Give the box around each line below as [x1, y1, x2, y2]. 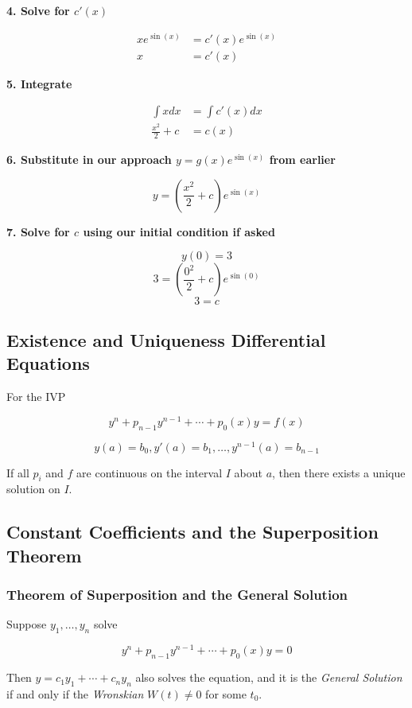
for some [205, 685, 247, 702]
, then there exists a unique [272, 464, 406, 480]
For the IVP [6, 388, 66, 405]
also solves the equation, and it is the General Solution [135, 669, 402, 686]
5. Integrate [6, 75, 72, 91]
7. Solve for [6, 223, 70, 239]
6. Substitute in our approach [6, 151, 172, 168]
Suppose [6, 616, 47, 632]
